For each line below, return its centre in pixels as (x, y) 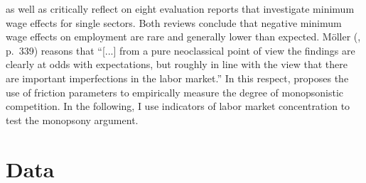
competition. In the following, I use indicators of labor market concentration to (178, 106)
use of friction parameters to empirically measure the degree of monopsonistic (175, 92)
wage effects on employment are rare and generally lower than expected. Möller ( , (183, 37)
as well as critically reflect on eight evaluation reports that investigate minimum (180, 9)
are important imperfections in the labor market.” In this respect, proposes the (177, 78)
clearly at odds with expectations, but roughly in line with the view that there (177, 64)
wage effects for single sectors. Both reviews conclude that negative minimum (174, 22)
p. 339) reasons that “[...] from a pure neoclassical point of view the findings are (181, 50)
